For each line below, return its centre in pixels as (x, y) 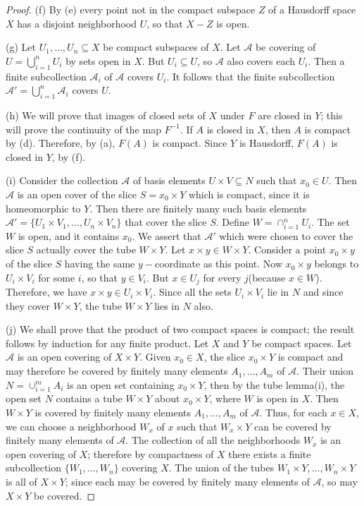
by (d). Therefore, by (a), (61, 143)
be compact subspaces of (156, 47)
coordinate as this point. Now (219, 264)
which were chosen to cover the (286, 235)
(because (267, 277)
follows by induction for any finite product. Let (107, 343)
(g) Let (21, 47)
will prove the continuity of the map (83, 129)
